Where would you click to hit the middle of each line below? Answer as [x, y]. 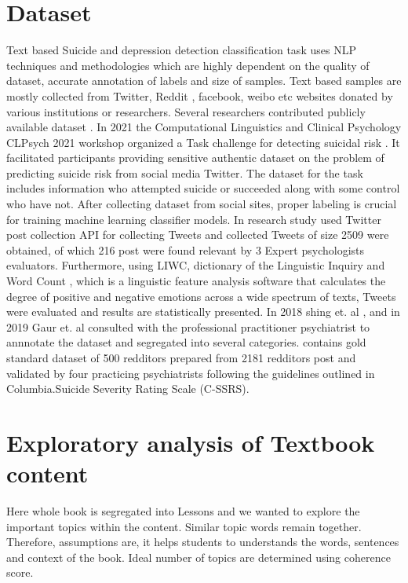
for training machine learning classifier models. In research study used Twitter [194, 219]
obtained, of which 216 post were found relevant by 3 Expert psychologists [186, 249]
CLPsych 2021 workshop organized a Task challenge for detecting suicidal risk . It [203, 142]
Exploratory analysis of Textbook [191, 442]
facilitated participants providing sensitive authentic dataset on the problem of [195, 158]
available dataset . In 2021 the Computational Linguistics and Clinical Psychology [204, 127]
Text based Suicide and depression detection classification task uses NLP [181, 50]
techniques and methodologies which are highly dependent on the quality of [188, 65]
